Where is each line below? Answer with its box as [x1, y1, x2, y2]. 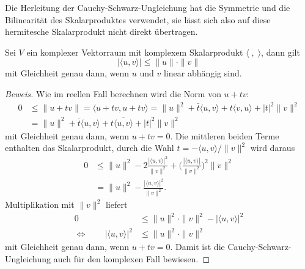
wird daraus [250, 141, 295, 154]
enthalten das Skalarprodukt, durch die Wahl [5, 141, 174, 154]
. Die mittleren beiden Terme [170, 129, 279, 142]
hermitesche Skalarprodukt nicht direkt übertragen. [5, 25, 198, 38]
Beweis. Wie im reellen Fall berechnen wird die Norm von [5, 87, 221, 100]
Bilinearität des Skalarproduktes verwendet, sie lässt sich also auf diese [5, 13, 271, 26]
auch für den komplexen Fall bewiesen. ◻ [53, 252, 210, 265]
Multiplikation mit [5, 198, 75, 211]
